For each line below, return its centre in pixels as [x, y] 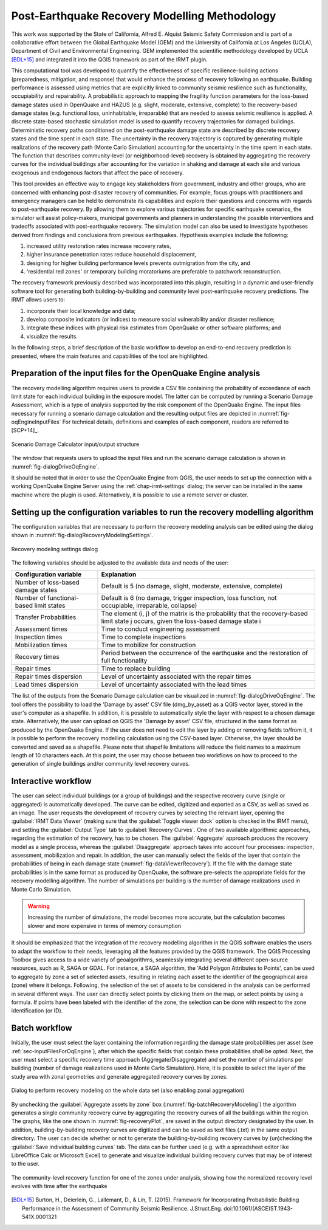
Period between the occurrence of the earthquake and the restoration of [204, 653]
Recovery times [37, 657]
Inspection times [39, 637]
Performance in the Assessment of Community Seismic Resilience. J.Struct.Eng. [122, 1208]
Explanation [119, 574]
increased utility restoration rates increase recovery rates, [99, 246]
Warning [39, 906]
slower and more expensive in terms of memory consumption [104, 926]
